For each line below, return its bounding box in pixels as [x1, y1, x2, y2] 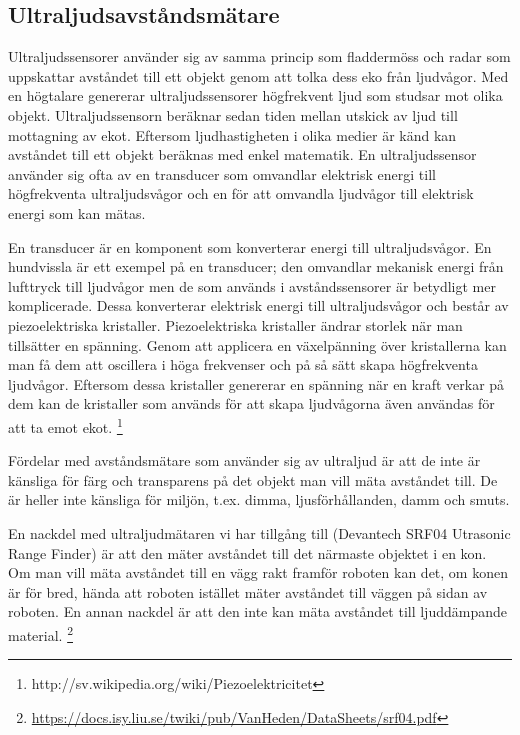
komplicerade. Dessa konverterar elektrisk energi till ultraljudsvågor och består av [8, 295, 509, 316]
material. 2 [8, 621, 73, 645]
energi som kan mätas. [8, 202, 146, 223]
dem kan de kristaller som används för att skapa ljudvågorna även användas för [8, 393, 495, 414]
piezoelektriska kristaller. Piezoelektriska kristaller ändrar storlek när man [8, 314, 463, 335]
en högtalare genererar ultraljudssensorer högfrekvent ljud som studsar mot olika [8, 85, 503, 106]
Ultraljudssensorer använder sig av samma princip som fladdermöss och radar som [8, 46, 511, 67]
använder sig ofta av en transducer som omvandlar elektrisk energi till [8, 163, 436, 184]
